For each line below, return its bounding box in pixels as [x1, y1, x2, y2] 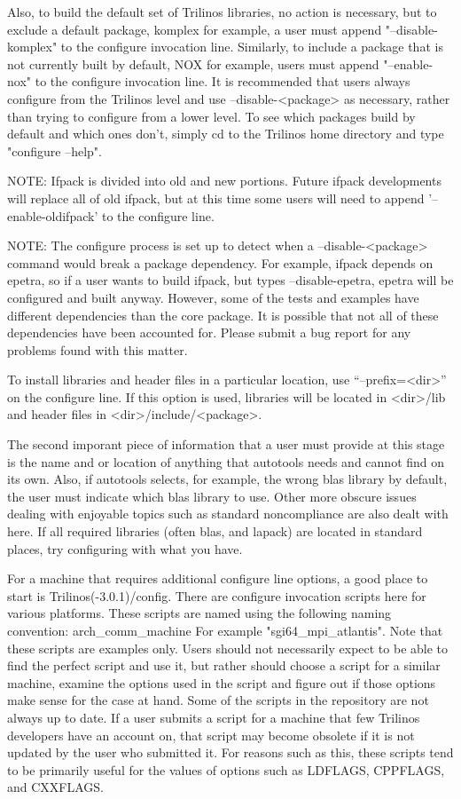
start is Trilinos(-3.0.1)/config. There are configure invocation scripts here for [7, 586, 426, 605]
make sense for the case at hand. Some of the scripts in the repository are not [7, 691, 429, 709]
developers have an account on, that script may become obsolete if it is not [7, 725, 415, 744]
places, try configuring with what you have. [7, 539, 243, 558]
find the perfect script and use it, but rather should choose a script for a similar [7, 656, 441, 675]
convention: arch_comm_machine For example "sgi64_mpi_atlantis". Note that [7, 621, 443, 639]
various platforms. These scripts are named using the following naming [7, 604, 392, 622]
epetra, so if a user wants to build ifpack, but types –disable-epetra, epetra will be [7, 271, 454, 289]
